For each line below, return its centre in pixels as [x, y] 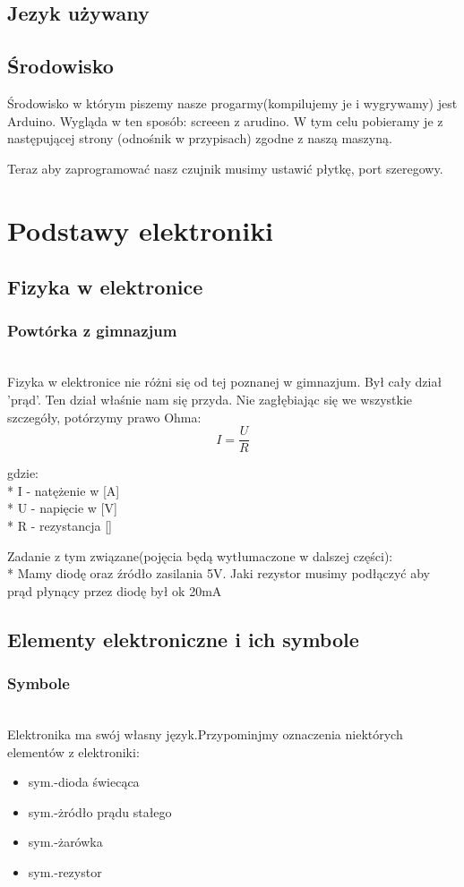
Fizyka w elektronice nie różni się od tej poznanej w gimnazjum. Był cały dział [225, 382]
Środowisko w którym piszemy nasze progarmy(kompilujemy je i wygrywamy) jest [232, 102]
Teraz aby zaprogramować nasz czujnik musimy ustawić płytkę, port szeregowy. [225, 168]
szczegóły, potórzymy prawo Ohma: [104, 417]
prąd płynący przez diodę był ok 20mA [115, 590]
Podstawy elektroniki [141, 230]
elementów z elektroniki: [73, 751]
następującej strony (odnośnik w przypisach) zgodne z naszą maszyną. [200, 138]
